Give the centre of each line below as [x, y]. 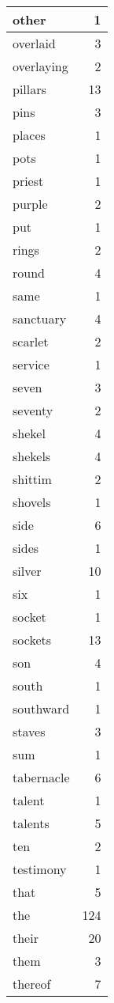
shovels [32, 502]
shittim [32, 479]
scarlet [31, 341]
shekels [32, 456]
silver [27, 571]
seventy [33, 410]
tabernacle [41, 777]
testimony [40, 869]
